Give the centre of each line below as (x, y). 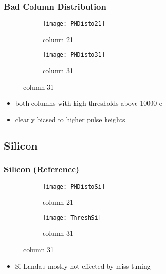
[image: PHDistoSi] (74, 187)
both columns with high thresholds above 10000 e (89, 103)
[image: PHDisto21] (74, 24)
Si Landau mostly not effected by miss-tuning (83, 266)
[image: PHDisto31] (74, 55)
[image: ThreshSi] (72, 218)
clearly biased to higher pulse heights (70, 119)
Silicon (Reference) (42, 169)
